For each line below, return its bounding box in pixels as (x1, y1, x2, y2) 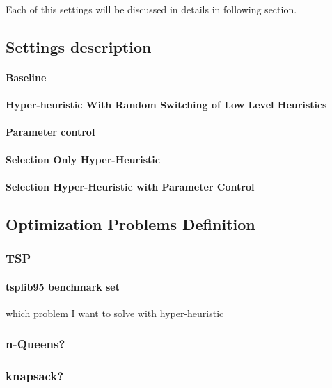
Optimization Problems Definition (6, 213, 255, 234)
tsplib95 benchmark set (6, 279, 120, 293)
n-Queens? (6, 335, 65, 353)
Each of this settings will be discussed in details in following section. (6, 2, 297, 16)
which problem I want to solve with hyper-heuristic (6, 305, 224, 320)
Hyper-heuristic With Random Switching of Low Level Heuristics (6, 97, 327, 112)
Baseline (6, 70, 47, 84)
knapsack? (6, 367, 64, 385)
